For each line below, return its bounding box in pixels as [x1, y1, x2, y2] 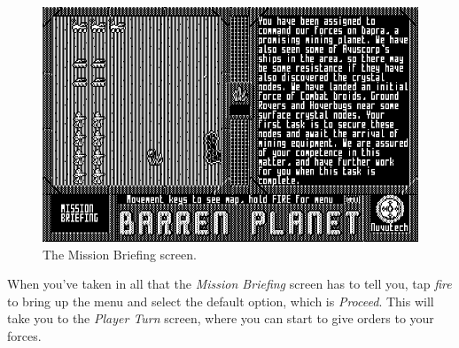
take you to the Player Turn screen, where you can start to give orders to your [7, 309, 434, 328]
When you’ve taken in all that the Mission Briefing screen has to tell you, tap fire [7, 275, 452, 293]
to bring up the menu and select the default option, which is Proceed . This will [7, 291, 434, 310]
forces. [7, 326, 42, 344]
